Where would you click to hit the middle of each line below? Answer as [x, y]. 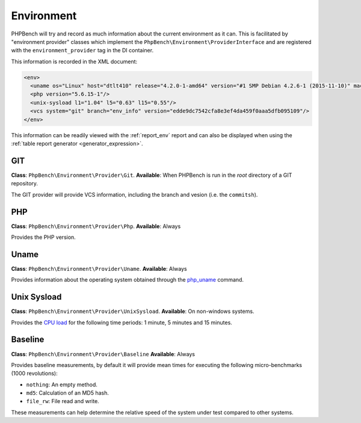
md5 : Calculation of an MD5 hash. [68, 393]
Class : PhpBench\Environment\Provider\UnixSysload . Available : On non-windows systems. [133, 311]
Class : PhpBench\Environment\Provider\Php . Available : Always [96, 226]
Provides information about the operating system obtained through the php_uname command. [127, 280]
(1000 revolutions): [34, 374]
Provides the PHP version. [44, 237]
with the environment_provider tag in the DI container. [82, 51]
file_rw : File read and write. [63, 401]
